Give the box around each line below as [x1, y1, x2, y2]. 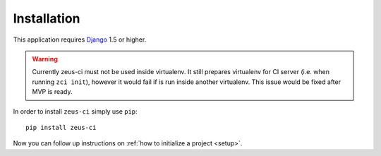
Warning [32, 54, 58, 63]
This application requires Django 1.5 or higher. [13, 35, 147, 44]
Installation [13, 11, 80, 26]
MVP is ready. [32, 88, 73, 96]
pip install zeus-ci [25, 124, 97, 131]
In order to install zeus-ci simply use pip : [13, 107, 138, 116]
